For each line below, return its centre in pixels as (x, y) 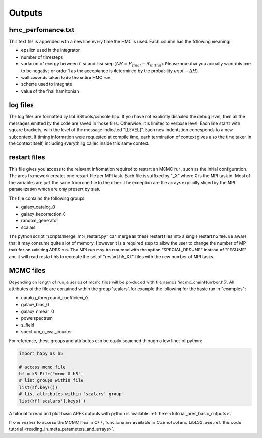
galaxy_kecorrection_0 (43, 214)
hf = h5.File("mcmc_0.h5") (51, 374)
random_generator (40, 220)
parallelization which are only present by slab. (55, 189)
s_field (28, 325)
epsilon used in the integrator (50, 50)
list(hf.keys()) (39, 387)
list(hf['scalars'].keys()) (52, 401)
